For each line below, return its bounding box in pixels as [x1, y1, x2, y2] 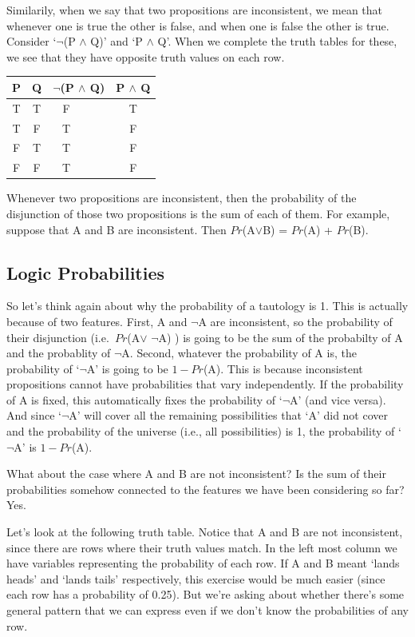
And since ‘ [6, 407, 61, 424]
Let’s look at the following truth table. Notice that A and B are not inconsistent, [6, 524, 403, 540]
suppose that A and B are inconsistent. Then [6, 221, 227, 237]
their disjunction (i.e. [6, 328, 109, 345]
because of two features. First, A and [6, 313, 188, 329]
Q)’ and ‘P [90, 33, 143, 50]
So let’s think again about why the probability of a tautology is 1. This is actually [6, 297, 409, 314]
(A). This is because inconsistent [203, 360, 363, 376]
